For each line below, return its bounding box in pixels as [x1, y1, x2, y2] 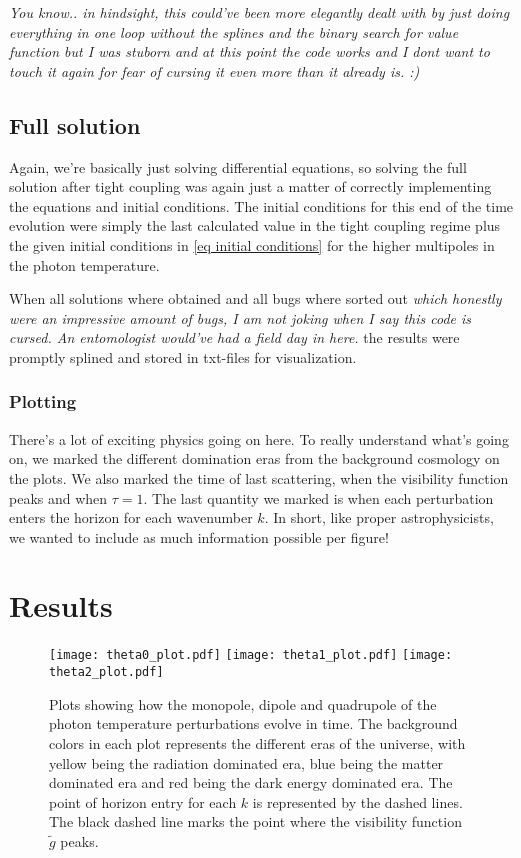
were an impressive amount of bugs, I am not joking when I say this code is [9, 307, 472, 328]
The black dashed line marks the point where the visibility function [49, 811, 462, 832]
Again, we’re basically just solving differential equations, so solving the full [9, 156, 467, 177]
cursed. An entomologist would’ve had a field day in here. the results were [9, 327, 460, 348]
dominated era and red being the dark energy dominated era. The [49, 772, 453, 793]
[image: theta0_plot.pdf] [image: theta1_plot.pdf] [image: [49, 648, 453, 663]
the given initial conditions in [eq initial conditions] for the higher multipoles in [9, 234, 495, 255]
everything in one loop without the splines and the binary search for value [9, 21, 459, 42]
